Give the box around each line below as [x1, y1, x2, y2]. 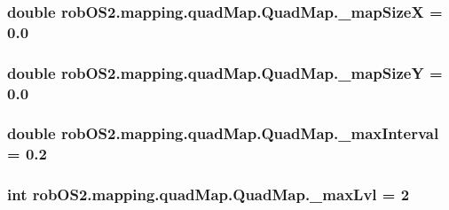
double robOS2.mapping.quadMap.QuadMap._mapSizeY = [7, 61, 443, 83]
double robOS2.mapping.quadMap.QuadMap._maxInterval [7, 122, 439, 144]
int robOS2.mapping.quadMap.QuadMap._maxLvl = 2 [7, 183, 410, 206]
